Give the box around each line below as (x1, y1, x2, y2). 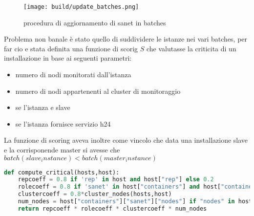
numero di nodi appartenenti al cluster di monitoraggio (15, 86, 181, 96)
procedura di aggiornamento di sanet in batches (23, 17, 166, 27)
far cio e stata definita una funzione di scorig (4, 43, 138, 53)
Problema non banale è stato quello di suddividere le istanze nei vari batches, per (4, 34, 248, 44)
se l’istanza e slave (15, 102, 70, 112)
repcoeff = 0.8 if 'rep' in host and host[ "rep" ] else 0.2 (18, 176, 214, 183)
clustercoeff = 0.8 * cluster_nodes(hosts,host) (18, 191, 172, 198)
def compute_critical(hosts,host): (4, 169, 120, 176)
